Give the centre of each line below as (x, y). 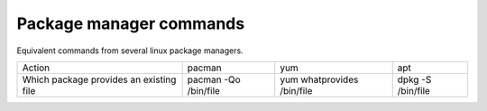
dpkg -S (414, 79)
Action (36, 68)
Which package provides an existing (99, 79)
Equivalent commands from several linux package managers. (130, 51)
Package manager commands (131, 23)
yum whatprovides (319, 79)
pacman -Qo (214, 79)
